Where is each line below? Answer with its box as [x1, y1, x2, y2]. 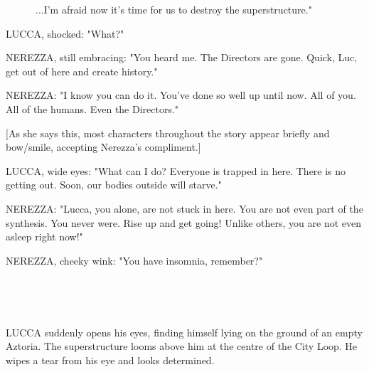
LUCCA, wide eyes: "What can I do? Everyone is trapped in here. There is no [6, 163, 346, 178]
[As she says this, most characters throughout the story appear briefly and [6, 125, 330, 140]
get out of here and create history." [6, 63, 158, 78]
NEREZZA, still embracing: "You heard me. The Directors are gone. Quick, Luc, [6, 50, 358, 65]
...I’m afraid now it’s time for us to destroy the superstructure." [35, 2, 312, 16]
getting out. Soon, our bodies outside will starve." [6, 177, 222, 192]
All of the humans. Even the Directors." [6, 101, 179, 116]
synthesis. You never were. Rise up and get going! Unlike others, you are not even [6, 215, 362, 230]
